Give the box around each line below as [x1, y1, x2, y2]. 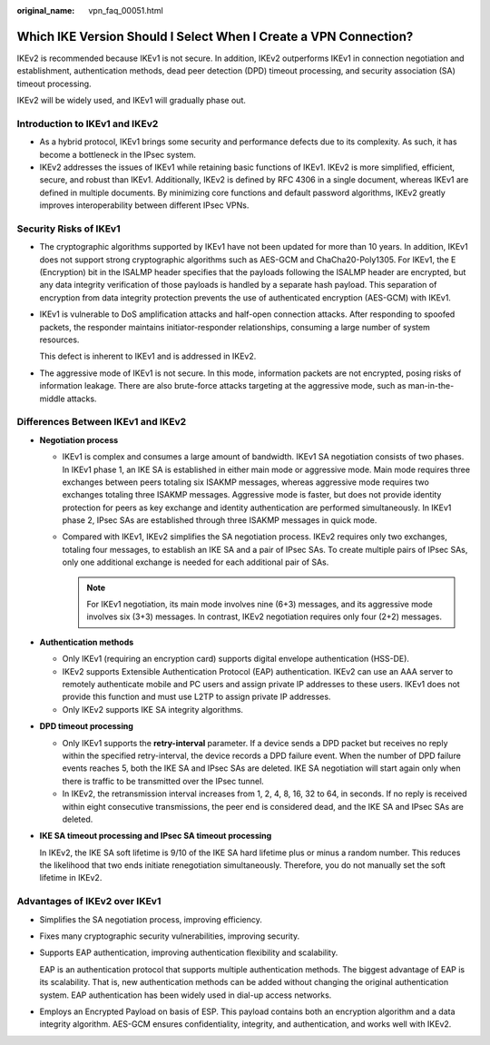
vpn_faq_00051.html [88, 5, 163, 15]
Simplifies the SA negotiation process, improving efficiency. [39, 913, 262, 925]
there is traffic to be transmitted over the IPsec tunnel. [62, 775, 265, 786]
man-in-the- [407, 380, 455, 391]
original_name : [16, 5, 75, 15]
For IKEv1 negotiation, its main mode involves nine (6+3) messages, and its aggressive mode [86, 599, 433, 610]
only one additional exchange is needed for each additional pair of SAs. [62, 557, 329, 567]
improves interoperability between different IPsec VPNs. [39, 200, 250, 211]
